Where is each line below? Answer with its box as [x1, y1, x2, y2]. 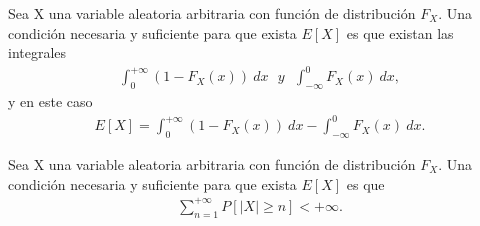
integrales [8, 42, 67, 63]
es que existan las [346, 22, 454, 43]
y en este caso [8, 91, 93, 112]
